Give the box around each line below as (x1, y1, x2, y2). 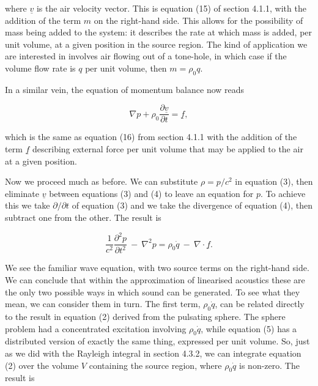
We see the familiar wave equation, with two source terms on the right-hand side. (5, 261, 309, 274)
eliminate (5, 187, 39, 199)
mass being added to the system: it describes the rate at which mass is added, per (5, 26, 312, 39)
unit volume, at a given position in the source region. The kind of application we (5, 37, 308, 50)
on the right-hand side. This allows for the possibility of (94, 13, 303, 26)
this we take (5, 199, 50, 212)
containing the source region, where (89, 358, 222, 371)
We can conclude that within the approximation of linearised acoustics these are (5, 273, 305, 286)
